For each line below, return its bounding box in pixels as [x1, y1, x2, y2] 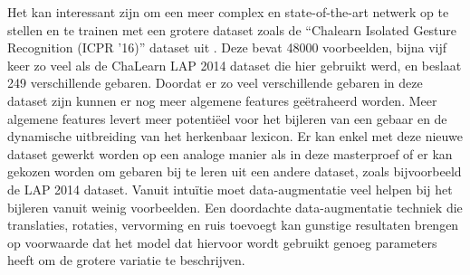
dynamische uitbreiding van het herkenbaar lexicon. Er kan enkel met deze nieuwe [7, 127, 463, 146]
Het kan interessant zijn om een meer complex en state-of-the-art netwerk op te [7, 3, 449, 21]
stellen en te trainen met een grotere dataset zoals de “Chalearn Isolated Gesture [7, 20, 457, 39]
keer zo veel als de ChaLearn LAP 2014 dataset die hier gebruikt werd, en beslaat [7, 55, 462, 74]
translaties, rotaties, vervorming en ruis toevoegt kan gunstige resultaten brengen [7, 215, 459, 234]
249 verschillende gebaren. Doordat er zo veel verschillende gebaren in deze [7, 73, 423, 92]
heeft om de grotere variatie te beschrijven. [7, 251, 245, 270]
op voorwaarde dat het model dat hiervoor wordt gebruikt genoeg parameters [7, 232, 437, 251]
